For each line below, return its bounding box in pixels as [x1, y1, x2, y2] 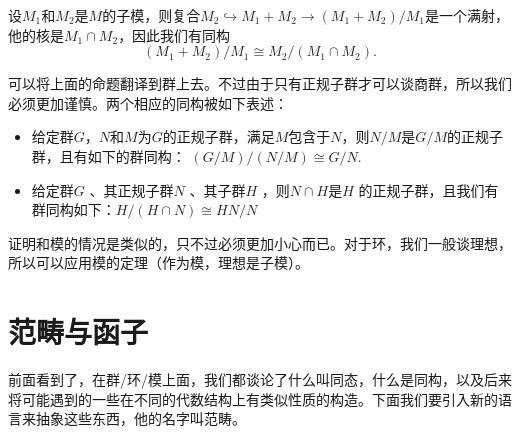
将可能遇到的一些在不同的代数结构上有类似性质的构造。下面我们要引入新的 [8, 388, 498, 409]
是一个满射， [425, 5, 509, 25]
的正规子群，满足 [162, 126, 275, 147]
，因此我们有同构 [118, 24, 231, 45]
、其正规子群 [89, 179, 174, 200]
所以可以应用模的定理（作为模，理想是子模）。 [8, 252, 309, 273]
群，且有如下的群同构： [31, 145, 186, 166]
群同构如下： [31, 199, 116, 220]
